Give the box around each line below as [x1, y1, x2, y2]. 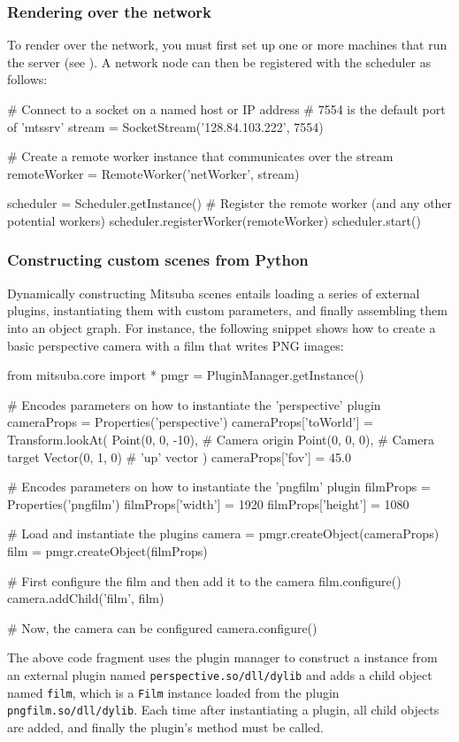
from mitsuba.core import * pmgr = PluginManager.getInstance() [7, 366, 364, 384]
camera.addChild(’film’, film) [7, 589, 164, 607]
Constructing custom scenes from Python [7, 249, 309, 271]
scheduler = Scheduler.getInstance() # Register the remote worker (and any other [7, 194, 453, 213]
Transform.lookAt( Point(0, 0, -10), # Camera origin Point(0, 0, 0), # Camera [7, 429, 434, 448]
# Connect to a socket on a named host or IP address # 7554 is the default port [7, 100, 446, 118]
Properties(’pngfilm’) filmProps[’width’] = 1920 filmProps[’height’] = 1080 [7, 494, 409, 513]
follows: [7, 70, 48, 89]
